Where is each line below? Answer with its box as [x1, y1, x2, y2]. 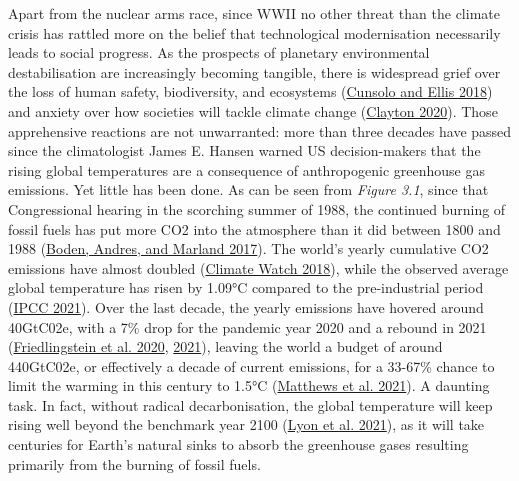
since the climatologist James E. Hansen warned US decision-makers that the [8, 140, 481, 161]
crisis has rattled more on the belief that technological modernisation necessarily [8, 22, 501, 43]
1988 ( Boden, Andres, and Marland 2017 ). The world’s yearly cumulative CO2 [8, 238, 489, 259]
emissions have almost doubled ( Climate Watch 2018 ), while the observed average [8, 257, 509, 278]
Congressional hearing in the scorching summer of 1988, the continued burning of [8, 198, 506, 219]
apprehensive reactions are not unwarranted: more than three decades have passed [8, 120, 512, 141]
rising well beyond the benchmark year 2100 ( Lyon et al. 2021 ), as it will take [8, 414, 485, 435]
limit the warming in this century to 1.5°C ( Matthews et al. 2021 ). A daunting [8, 375, 490, 396]
